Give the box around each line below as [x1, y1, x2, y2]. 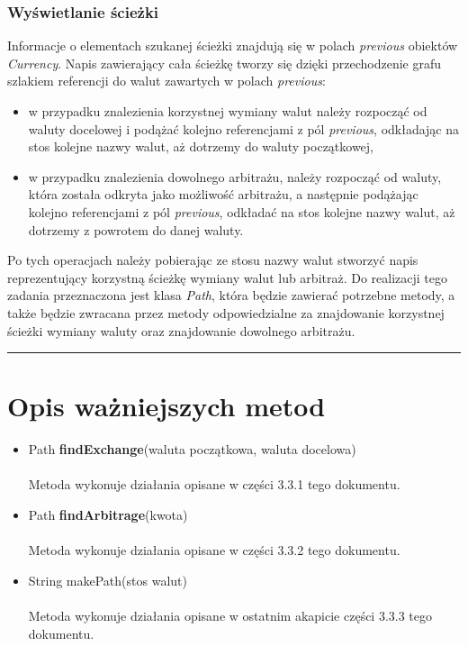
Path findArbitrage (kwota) [28, 505, 188, 524]
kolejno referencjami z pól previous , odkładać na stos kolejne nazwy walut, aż [28, 202, 455, 221]
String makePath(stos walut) [28, 570, 187, 589]
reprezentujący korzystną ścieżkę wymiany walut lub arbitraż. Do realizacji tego [7, 268, 448, 287]
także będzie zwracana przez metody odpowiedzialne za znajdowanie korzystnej [7, 303, 445, 322]
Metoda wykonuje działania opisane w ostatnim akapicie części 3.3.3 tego [28, 606, 433, 624]
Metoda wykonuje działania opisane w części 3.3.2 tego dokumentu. [28, 541, 400, 560]
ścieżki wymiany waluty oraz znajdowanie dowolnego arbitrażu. [7, 321, 355, 340]
